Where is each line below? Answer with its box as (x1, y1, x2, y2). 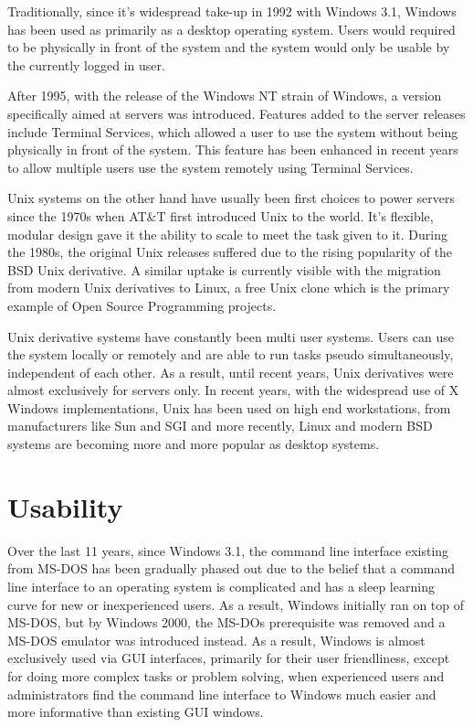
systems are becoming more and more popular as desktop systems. (7, 434, 380, 454)
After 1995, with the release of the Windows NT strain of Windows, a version (7, 86, 442, 105)
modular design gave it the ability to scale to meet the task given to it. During (7, 224, 447, 243)
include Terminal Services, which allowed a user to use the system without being (7, 122, 458, 141)
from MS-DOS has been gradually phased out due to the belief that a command (7, 559, 456, 578)
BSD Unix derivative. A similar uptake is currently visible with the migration (7, 260, 441, 279)
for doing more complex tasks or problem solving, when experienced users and (7, 666, 445, 685)
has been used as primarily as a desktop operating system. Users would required (7, 19, 456, 38)
